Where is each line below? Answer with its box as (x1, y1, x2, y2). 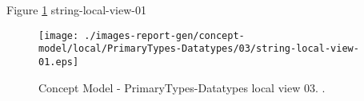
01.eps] (38, 56, 79, 68)
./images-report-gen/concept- (84, 29, 245, 41)
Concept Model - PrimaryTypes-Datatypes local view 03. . (38, 79, 326, 95)
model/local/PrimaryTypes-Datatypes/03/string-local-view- (38, 43, 359, 55)
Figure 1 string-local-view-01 (6, 2, 146, 17)
